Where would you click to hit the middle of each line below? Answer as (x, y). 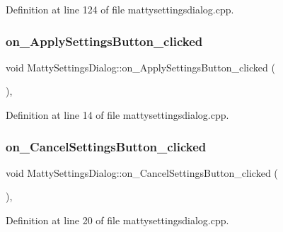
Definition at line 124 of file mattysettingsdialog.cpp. (120, 9)
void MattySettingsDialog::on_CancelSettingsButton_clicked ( (142, 172)
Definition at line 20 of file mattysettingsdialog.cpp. (117, 220)
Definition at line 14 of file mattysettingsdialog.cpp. (117, 115)
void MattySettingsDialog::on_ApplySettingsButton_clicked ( (140, 67)
